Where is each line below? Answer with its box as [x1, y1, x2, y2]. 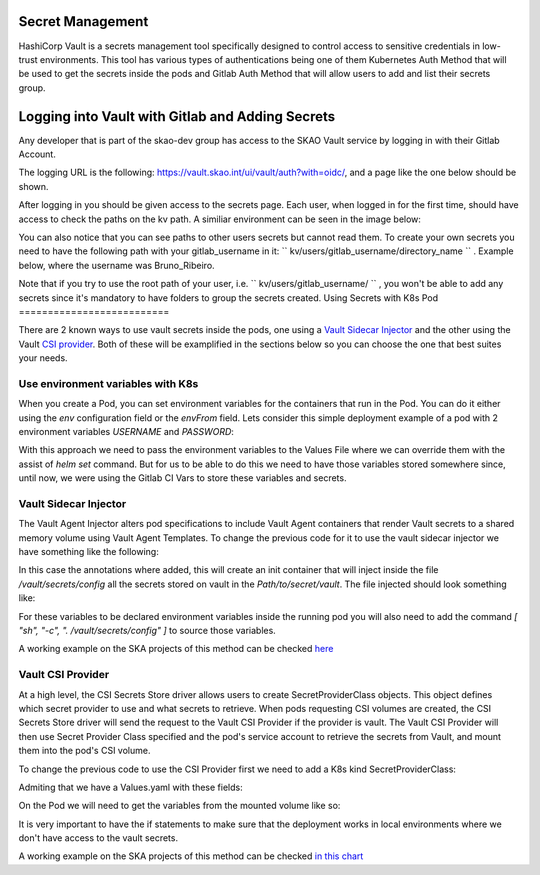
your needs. [18, 352, 69, 364]
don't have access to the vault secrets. [18, 832, 179, 844]
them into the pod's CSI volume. [18, 745, 151, 757]
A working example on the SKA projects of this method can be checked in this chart [18, 850, 364, 862]
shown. [18, 180, 49, 192]
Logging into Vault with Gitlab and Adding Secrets [18, 108, 335, 125]
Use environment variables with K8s [18, 376, 199, 390]
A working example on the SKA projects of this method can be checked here [18, 643, 334, 655]
